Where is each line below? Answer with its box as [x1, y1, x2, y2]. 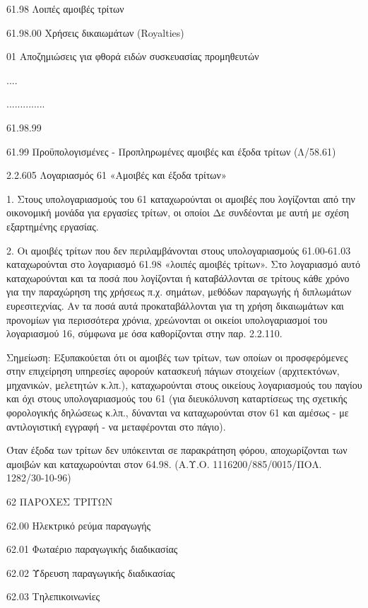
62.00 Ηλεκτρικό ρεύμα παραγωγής [6, 518, 151, 532]
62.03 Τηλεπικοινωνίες [6, 589, 100, 604]
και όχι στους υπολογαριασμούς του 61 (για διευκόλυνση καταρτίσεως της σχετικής [6, 391, 348, 406]
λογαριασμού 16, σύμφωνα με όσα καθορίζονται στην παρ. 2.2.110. [6, 326, 283, 341]
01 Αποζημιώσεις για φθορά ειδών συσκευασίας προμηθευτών [6, 49, 259, 64]
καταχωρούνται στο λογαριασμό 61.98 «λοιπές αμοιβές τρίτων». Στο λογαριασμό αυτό [6, 257, 360, 271]
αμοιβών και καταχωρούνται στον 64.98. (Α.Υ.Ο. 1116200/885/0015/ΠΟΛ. [6, 456, 322, 471]
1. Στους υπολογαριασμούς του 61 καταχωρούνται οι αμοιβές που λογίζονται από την [6, 191, 355, 206]
